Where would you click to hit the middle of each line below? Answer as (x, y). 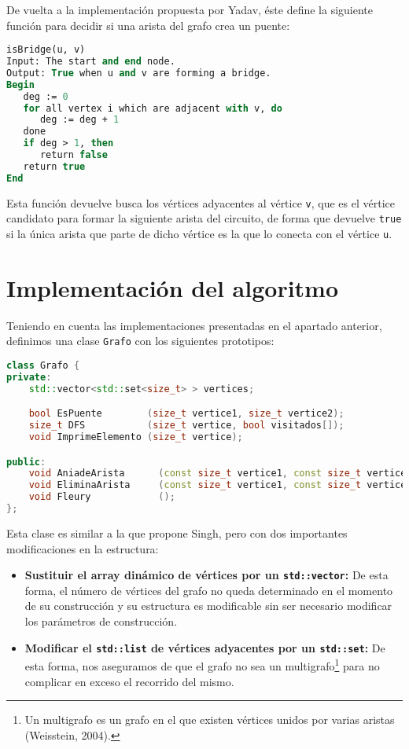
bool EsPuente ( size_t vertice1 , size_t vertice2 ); (186, 414)
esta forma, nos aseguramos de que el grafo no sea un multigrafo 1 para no (202, 665)
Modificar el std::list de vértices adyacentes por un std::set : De (205, 647)
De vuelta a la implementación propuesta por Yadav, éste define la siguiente (190, 9)
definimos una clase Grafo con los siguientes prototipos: (140, 341)
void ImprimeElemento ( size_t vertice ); (136, 437)
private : (29, 377)
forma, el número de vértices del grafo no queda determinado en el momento (209, 590)
